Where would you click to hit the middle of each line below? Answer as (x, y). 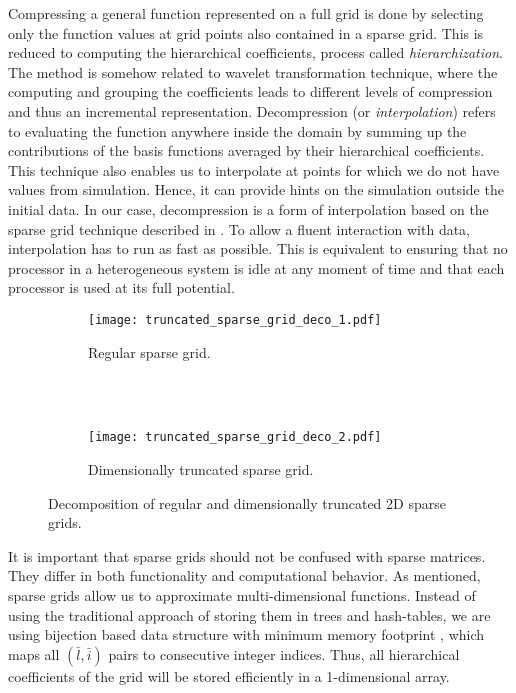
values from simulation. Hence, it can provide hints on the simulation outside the (256, 189)
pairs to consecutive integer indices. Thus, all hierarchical (284, 653)
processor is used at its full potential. (121, 287)
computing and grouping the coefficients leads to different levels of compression (250, 91)
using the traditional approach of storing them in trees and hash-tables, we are (249, 614)
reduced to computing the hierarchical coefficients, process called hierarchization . (255, 52)
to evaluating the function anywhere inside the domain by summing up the (237, 130)
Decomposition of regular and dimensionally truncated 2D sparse (247, 502)
